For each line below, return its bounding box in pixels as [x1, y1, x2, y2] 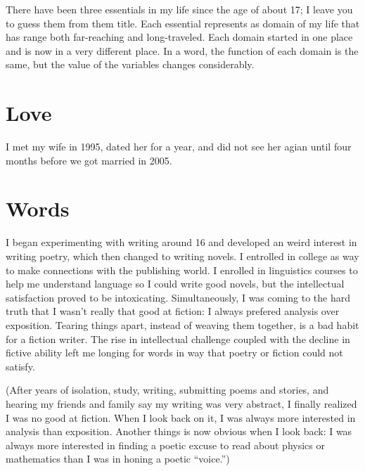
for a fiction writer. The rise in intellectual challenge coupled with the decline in [6, 331, 350, 346]
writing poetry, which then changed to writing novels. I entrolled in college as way [6, 249, 359, 263]
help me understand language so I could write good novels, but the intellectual [6, 276, 345, 291]
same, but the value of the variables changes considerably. [6, 57, 255, 72]
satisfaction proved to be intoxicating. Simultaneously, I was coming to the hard [6, 290, 351, 304]
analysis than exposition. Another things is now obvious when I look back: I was [6, 424, 352, 439]
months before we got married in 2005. [6, 153, 172, 167]
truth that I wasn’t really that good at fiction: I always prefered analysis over [6, 304, 340, 318]
